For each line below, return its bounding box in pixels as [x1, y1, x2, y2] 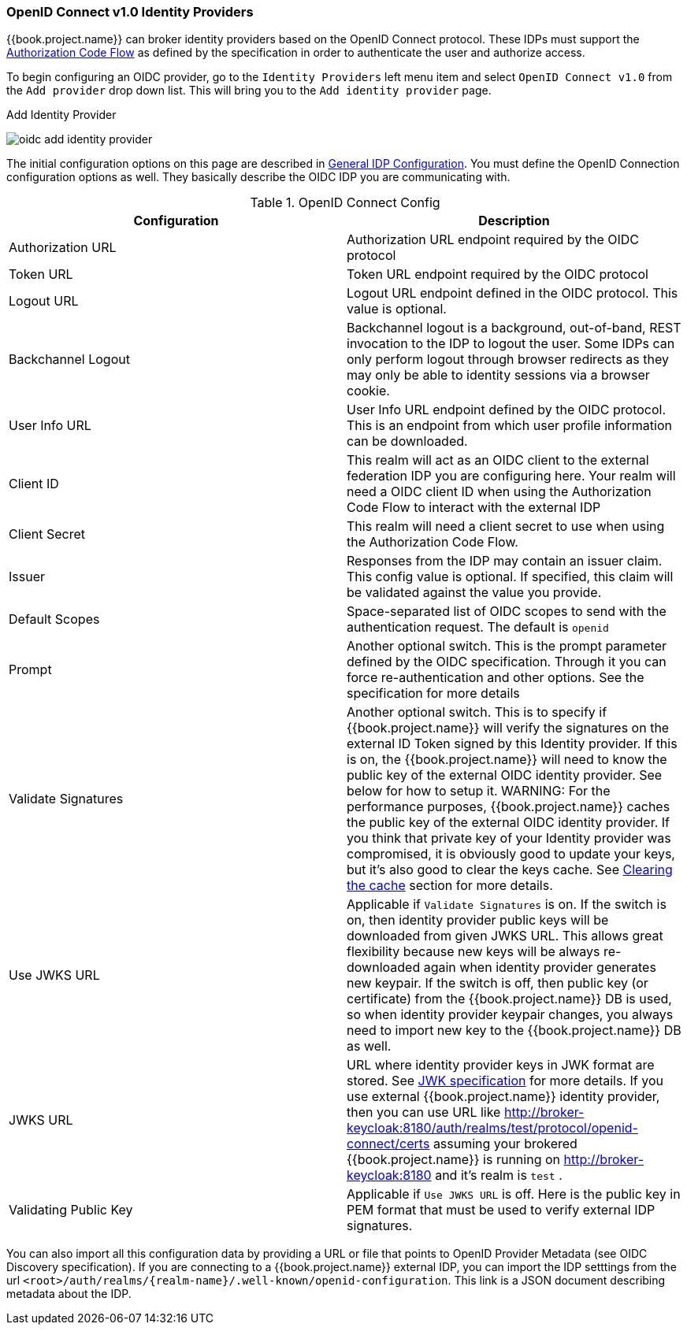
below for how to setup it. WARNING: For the [347, 783, 611, 799]
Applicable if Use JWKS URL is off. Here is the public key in [347, 1186, 681, 1203]
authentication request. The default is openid [347, 619, 609, 636]
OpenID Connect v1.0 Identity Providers [6, 4, 254, 20]
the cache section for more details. [347, 877, 553, 894]
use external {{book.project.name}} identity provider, [347, 1088, 660, 1105]
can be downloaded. [347, 433, 468, 450]
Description [478, 213, 550, 229]
